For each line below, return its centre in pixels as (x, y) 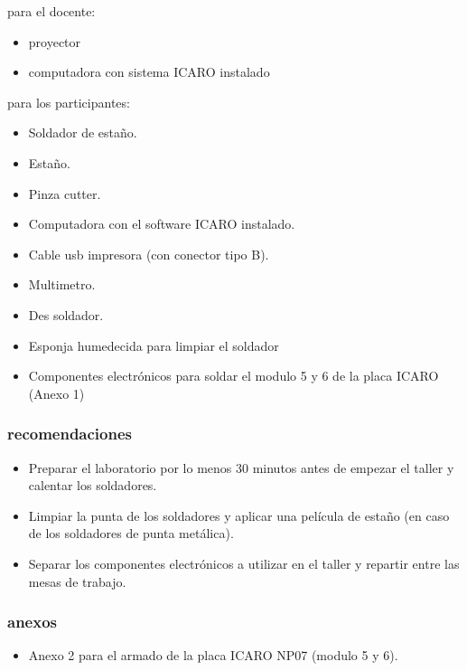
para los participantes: (69, 102)
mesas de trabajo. (77, 581)
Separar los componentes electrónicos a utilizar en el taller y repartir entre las (244, 563)
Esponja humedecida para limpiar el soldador (154, 345)
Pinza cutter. (65, 193)
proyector (55, 41)
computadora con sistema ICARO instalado (149, 72)
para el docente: (51, 11)
